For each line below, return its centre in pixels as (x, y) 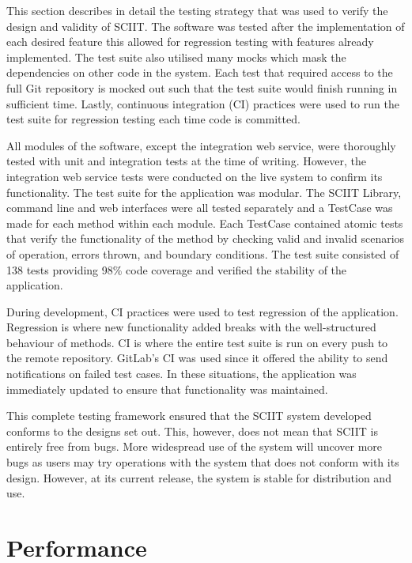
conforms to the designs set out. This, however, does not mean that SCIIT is (192, 431)
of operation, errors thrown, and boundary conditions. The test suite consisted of (203, 253)
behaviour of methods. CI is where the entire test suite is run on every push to (197, 342)
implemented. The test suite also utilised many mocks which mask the (176, 57)
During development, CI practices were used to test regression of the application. (202, 311)
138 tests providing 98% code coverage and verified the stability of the (177, 269)
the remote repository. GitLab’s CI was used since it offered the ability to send (197, 358)
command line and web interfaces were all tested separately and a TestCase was (200, 208)
